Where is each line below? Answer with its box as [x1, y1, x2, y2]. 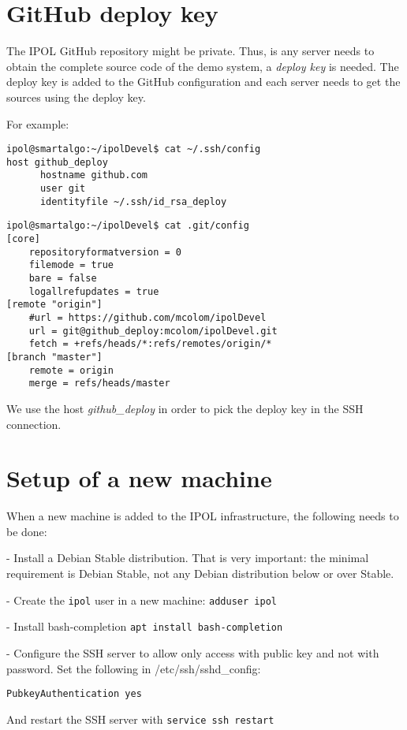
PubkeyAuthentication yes [6, 688, 142, 700]
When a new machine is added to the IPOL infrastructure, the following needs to [6, 508, 399, 524]
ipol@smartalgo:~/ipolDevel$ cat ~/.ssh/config [6, 143, 261, 155]
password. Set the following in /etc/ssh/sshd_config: [6, 660, 261, 676]
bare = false [28, 273, 97, 284]
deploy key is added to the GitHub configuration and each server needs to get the [6, 73, 401, 90]
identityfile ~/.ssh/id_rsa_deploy [39, 196, 227, 207]
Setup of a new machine [6, 462, 272, 494]
